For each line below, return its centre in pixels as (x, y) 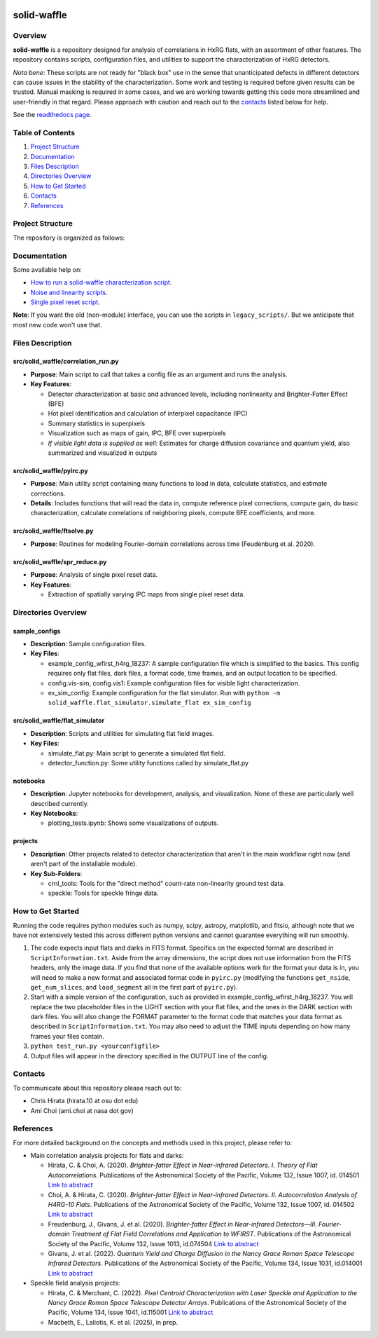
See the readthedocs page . (52, 115)
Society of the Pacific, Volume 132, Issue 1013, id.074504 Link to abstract (153, 1243)
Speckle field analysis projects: (75, 1283)
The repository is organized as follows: (69, 238)
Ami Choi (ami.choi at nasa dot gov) (82, 1110)
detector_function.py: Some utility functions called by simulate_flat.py (148, 763)
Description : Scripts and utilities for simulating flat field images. (122, 733)
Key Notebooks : (54, 814)
